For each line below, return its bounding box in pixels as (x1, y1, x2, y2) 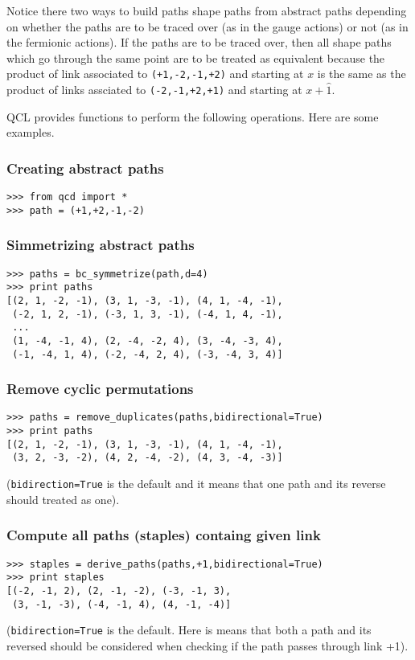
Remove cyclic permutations (6, 379, 194, 399)
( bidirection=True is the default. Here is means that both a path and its (6, 621, 372, 638)
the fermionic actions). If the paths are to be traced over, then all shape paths (6, 34, 392, 51)
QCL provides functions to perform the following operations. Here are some (6, 108, 379, 125)
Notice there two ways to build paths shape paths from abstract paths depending (6, 2, 407, 18)
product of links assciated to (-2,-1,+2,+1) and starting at (6, 81, 302, 98)
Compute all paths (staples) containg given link (6, 525, 321, 545)
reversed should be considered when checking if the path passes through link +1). (6, 637, 409, 654)
